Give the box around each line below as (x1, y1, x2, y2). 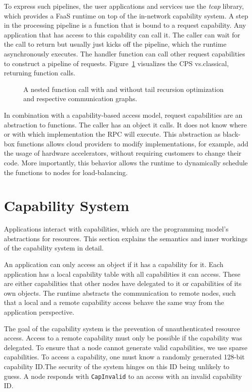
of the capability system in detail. (4, 243, 104, 253)
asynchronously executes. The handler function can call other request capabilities (4, 48, 245, 58)
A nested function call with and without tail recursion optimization (23, 84, 224, 94)
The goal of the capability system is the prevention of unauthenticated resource (4, 323, 240, 333)
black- (222, 129, 241, 139)
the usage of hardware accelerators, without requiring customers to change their (4, 148, 242, 158)
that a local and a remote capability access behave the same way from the (4, 297, 224, 307)
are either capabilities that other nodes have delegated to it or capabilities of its (4, 278, 242, 288)
